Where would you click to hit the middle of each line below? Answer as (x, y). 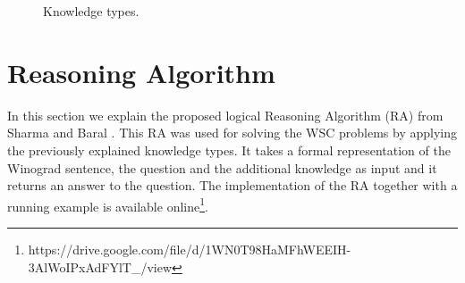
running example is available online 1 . (108, 204)
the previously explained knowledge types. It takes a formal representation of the (229, 150)
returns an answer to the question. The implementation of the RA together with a (232, 185)
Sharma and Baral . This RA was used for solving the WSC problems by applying (232, 133)
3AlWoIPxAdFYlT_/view (100, 266)
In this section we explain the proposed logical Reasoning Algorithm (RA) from (225, 115)
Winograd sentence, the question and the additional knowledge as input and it (222, 167)
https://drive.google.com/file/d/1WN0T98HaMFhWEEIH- (190, 249)
